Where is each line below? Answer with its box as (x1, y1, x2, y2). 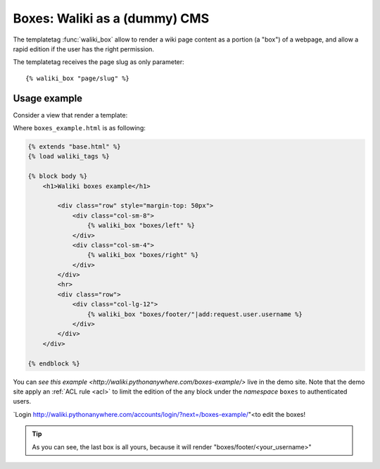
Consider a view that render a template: (13, 111, 128, 119)
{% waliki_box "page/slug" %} (25, 74, 130, 82)
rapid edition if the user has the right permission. (13, 44, 155, 53)
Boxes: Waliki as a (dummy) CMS (13, 11, 210, 26)
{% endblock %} (27, 359, 80, 368)
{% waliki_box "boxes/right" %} (87, 251, 199, 259)
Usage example (13, 92, 83, 104)
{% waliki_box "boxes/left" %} (87, 222, 195, 230)
